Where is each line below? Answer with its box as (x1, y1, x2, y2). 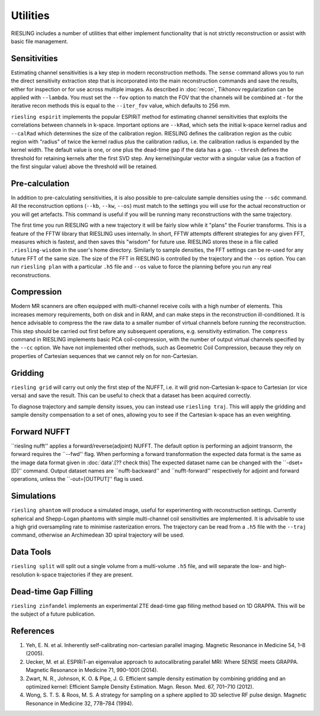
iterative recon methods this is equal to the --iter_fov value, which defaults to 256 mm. (11, 102, 231, 109)
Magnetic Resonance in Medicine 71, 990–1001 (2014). (25, 667, 158, 674)
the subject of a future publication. (11, 610, 95, 617)
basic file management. (11, 37, 68, 45)
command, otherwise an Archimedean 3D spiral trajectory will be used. (11, 531, 185, 538)
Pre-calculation (11, 178, 70, 188)
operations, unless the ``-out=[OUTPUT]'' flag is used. (11, 476, 144, 483)
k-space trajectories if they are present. (36, 571, 133, 578)
